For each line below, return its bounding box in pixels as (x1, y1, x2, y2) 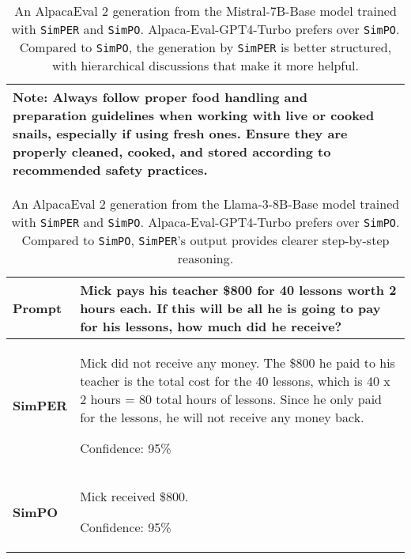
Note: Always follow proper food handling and (13, 88, 307, 106)
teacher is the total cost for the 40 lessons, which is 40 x (80, 372, 390, 390)
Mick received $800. (80, 487, 189, 505)
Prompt (13, 299, 62, 317)
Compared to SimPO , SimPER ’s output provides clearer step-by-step (21, 231, 390, 249)
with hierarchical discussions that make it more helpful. (51, 56, 360, 74)
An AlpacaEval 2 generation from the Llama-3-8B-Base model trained (11, 195, 400, 213)
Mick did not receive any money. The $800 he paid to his (80, 353, 395, 372)
